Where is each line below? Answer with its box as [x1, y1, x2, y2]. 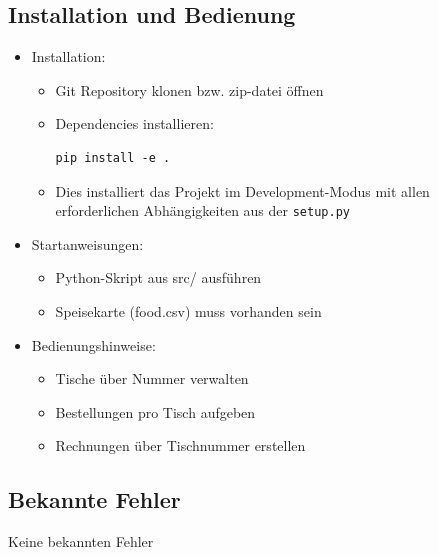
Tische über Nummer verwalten [55, 368, 249, 389]
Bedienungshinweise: [31, 334, 156, 355]
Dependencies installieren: [55, 113, 214, 134]
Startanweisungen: [31, 233, 144, 254]
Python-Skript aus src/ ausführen [55, 267, 262, 288]
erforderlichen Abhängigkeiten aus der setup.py [55, 200, 350, 221]
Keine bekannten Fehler [8, 531, 154, 552]
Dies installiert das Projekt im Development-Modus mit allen [55, 180, 430, 201]
